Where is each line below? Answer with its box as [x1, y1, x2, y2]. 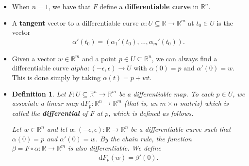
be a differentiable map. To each [118, 88, 214, 98]
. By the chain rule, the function [95, 133, 192, 143]
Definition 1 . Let [12, 88, 66, 98]
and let [47, 124, 67, 134]
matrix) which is [180, 98, 229, 108]
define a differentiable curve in [100, 1, 199, 11]
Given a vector [12, 53, 56, 63]
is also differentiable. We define [68, 143, 161, 153]
